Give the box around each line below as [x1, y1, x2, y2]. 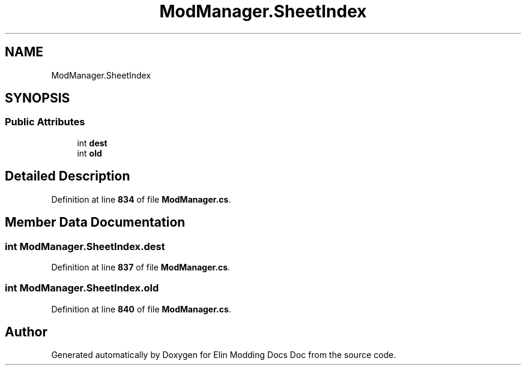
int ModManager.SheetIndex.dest [5, 240, 165, 252]
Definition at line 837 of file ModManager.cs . [51, 261, 231, 272]
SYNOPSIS [5, 91, 70, 106]
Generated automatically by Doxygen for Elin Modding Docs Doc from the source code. [51, 350, 396, 360]
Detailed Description [5, 169, 130, 184]
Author [5, 324, 47, 340]
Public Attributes [5, 116, 85, 128]
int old [77, 148, 102, 158]
